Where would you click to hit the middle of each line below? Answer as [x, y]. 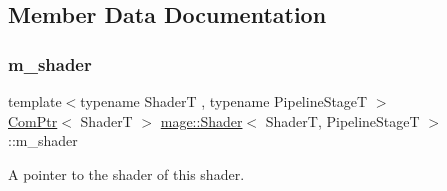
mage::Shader [201, 120]
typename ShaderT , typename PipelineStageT [224, 101]
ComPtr [33, 120]
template [35, 101]
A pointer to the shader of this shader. [126, 173]
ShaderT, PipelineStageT [342, 120]
